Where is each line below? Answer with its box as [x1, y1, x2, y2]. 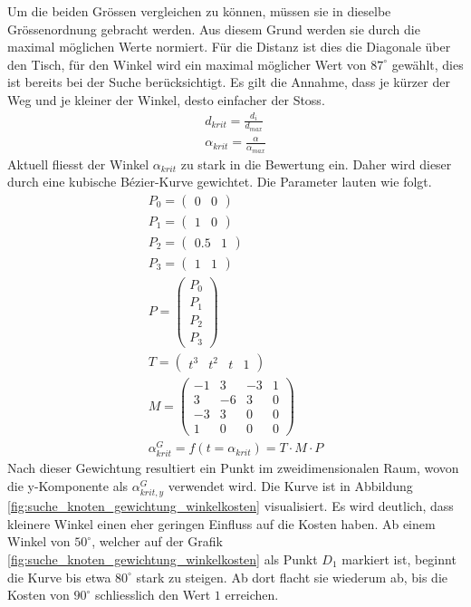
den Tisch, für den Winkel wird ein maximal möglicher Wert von [7, 54, 367, 73]
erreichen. [225, 585, 279, 604]
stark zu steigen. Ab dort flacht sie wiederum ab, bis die [136, 567, 448, 586]
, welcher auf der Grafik [91, 532, 224, 551]
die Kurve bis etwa [7, 567, 111, 586]
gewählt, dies [391, 54, 464, 73]
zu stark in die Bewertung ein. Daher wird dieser [180, 154, 452, 173]
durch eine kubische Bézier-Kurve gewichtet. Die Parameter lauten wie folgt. [7, 172, 432, 191]
